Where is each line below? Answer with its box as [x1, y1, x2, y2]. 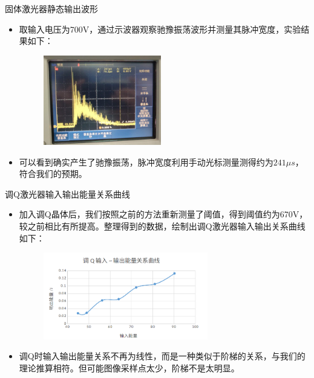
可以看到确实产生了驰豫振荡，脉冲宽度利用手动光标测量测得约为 [19, 155, 273, 168]
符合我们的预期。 [19, 167, 87, 180]
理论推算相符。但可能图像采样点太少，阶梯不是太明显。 [19, 361, 240, 374]
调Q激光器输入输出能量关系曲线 [5, 187, 130, 200]
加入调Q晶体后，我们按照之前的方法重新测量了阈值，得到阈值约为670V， [19, 208, 308, 220]
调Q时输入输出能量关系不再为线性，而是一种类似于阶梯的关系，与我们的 [19, 350, 306, 362]
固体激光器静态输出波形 [5, 2, 98, 14]
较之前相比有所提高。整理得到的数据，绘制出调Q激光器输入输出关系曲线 [19, 219, 306, 232]
